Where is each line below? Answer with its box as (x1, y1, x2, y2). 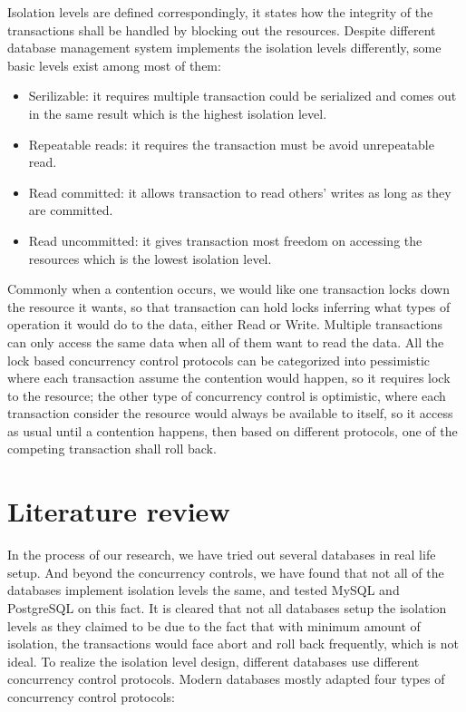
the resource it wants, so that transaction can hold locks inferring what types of (7, 297, 451, 316)
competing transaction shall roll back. (7, 439, 217, 458)
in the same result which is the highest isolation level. (28, 103, 327, 122)
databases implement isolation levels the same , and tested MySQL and (7, 580, 400, 600)
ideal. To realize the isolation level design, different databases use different (7, 651, 420, 670)
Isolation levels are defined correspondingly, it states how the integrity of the (7, 3, 433, 21)
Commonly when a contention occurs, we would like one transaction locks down (7, 279, 450, 298)
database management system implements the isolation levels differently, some (7, 38, 442, 57)
